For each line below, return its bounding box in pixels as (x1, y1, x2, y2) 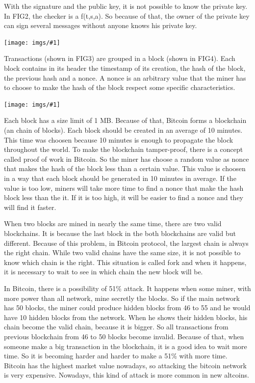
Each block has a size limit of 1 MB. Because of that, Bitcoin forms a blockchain (4, 115, 247, 125)
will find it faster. (4, 202, 56, 212)
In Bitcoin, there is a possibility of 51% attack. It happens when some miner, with (4, 283, 251, 293)
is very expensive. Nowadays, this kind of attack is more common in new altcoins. (4, 370, 249, 380)
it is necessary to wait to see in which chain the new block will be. (4, 266, 203, 277)
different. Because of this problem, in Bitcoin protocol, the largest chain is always (4, 237, 249, 248)
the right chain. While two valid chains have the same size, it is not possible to (4, 247, 241, 258)
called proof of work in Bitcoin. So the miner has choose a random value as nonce (4, 153, 249, 164)
